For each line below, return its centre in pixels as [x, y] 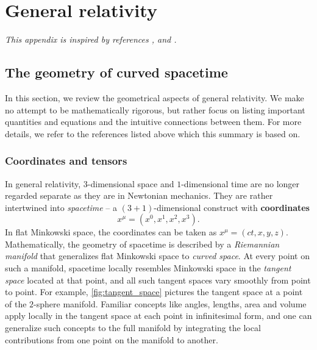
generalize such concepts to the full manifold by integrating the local [133, 328]
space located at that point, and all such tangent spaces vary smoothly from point [158, 280]
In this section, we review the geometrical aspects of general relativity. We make [155, 97]
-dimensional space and [131, 183]
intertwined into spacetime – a [61, 207]
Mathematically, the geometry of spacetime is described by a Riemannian [142, 244]
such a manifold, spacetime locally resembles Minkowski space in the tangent [148, 268]
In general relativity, [43, 183]
